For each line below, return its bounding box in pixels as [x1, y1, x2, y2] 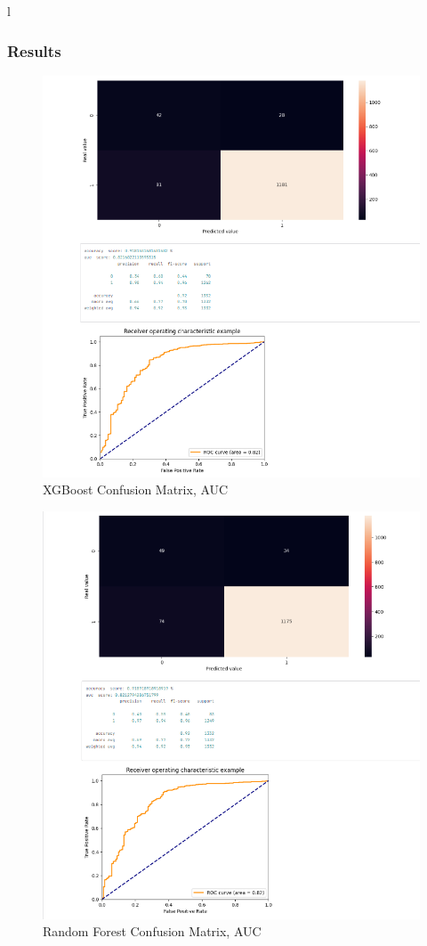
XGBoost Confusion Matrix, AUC [43, 480, 229, 499]
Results [7, 39, 61, 61]
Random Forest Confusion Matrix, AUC [43, 922, 262, 941]
